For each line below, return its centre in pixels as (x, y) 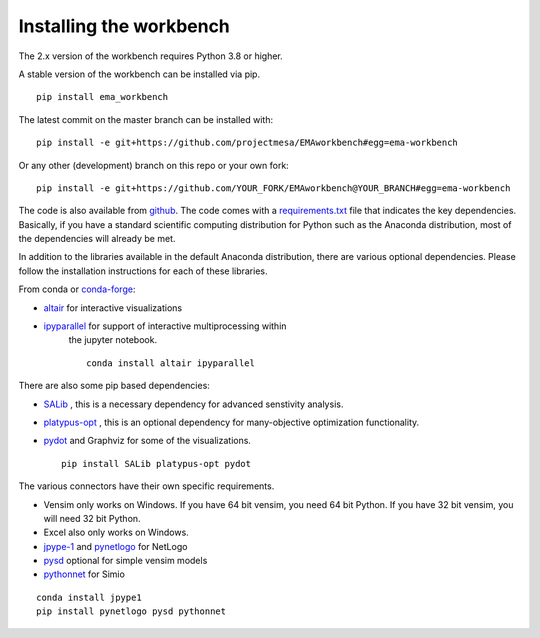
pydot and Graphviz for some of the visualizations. (147, 441)
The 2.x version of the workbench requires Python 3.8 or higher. (151, 56)
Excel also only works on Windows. (116, 532)
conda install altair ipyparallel (170, 363)
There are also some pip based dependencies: (114, 386)
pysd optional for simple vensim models (125, 561)
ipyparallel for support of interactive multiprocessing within (165, 326)
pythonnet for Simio (84, 574)
